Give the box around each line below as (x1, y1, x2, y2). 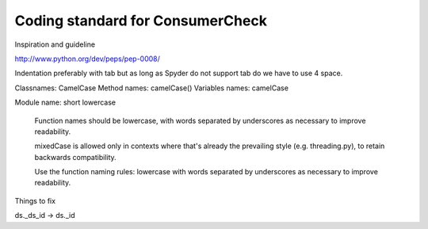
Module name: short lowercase (14, 97, 117, 107)
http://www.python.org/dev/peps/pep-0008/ (14, 54, 160, 63)
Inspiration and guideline (14, 40, 95, 49)
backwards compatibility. (34, 152, 117, 162)
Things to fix (14, 196, 55, 205)
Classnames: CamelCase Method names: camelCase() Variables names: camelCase (14, 83, 289, 93)
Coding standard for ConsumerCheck (14, 12, 267, 29)
